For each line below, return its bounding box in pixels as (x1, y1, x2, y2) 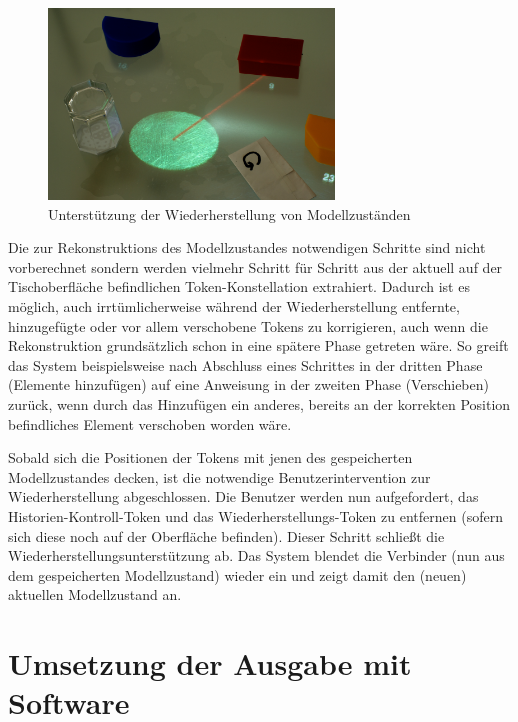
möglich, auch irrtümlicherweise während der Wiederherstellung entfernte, (8, 295, 460, 316)
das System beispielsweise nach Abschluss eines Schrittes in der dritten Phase (8, 354, 483, 375)
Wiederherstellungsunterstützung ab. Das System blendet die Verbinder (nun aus (8, 545, 505, 566)
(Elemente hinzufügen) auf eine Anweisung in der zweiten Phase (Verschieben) (8, 374, 489, 395)
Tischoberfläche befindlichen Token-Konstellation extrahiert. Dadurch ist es (8, 276, 470, 297)
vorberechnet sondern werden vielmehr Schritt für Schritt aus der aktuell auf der (8, 256, 503, 277)
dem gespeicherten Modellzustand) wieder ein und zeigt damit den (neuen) (8, 564, 467, 585)
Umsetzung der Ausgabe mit (8, 643, 412, 684)
